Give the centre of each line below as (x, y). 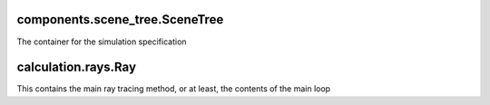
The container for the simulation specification (102, 42)
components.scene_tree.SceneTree (120, 19)
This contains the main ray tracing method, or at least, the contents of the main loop (174, 89)
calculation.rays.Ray (76, 67)
